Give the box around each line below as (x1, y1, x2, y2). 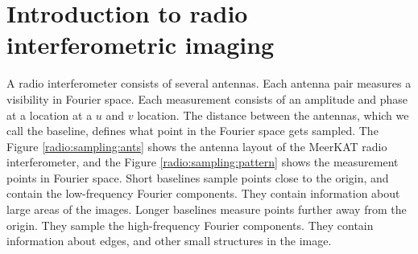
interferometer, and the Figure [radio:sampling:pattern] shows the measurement (6, 154, 399, 170)
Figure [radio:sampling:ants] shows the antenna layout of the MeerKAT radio (6, 137, 387, 154)
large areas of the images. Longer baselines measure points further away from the (6, 201, 407, 218)
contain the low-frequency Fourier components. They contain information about (6, 185, 400, 202)
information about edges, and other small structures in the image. (6, 232, 332, 249)
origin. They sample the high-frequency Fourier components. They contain (6, 216, 374, 233)
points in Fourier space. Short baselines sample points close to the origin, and (6, 169, 389, 186)
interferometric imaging (6, 28, 275, 61)
